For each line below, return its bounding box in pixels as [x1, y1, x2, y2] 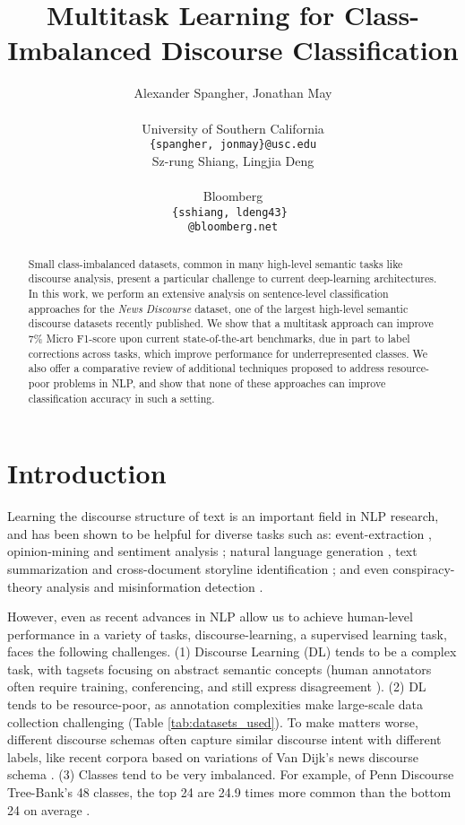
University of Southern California [142, 118, 324, 137]
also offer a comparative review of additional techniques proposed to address [28, 360, 384, 376]
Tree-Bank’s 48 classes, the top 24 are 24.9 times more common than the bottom [7, 783, 452, 802]
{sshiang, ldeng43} [171, 205, 288, 219]
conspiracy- [392, 559, 455, 577]
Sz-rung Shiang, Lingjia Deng [151, 151, 314, 169]
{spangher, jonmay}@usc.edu [149, 138, 317, 152]
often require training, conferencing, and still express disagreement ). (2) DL [7, 677, 426, 696]
